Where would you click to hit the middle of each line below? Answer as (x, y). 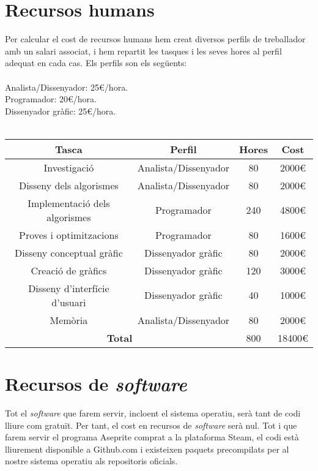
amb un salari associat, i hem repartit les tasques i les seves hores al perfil (143, 51)
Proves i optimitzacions (69, 235)
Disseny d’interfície (69, 288)
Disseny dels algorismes (68, 185)
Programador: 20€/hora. (51, 99)
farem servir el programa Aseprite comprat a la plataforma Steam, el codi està (152, 437)
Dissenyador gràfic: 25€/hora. (61, 111)
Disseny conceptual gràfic (68, 252)
